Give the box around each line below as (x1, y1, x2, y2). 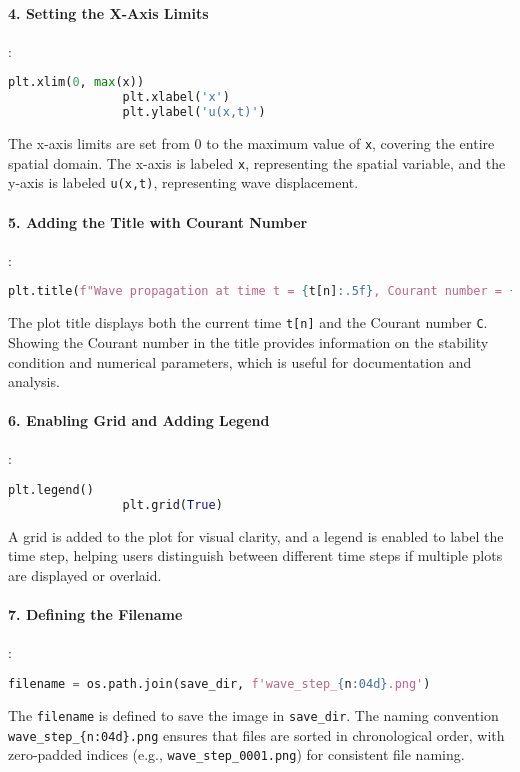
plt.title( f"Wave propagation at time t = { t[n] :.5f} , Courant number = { (8, 284, 517, 299)
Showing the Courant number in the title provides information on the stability (8, 331, 489, 352)
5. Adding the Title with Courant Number (8, 211, 308, 232)
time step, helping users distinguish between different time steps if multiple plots (8, 545, 503, 566)
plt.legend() (8, 483, 94, 498)
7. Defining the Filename (8, 604, 183, 625)
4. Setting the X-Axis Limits (8, 2, 209, 23)
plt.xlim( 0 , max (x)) (8, 75, 145, 90)
